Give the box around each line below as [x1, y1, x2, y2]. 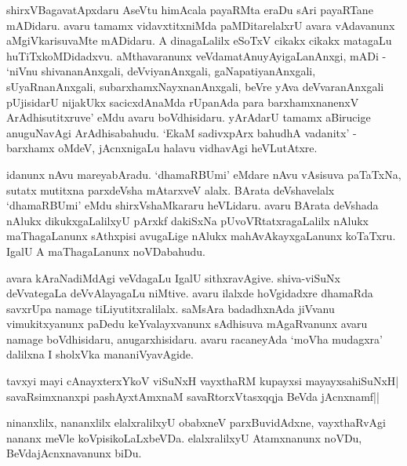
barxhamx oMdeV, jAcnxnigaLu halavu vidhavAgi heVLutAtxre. [6, 140, 318, 156]
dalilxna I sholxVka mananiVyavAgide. [6, 346, 194, 362]
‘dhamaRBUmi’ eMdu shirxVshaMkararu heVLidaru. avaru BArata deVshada [6, 197, 379, 213]
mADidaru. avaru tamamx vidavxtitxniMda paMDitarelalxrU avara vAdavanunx [6, 16, 395, 33]
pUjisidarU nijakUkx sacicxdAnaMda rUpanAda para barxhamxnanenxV [6, 93, 359, 110]
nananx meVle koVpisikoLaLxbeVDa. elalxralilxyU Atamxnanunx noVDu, [6, 429, 362, 446]
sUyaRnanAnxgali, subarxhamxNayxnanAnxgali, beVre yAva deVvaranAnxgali [6, 78, 384, 94]
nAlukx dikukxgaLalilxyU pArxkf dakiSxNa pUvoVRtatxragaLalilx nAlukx [6, 212, 369, 228]
